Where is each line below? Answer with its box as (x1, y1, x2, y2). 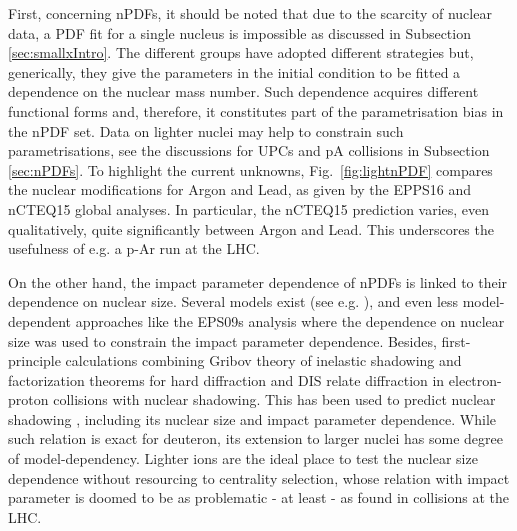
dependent (8, 310, 72, 331)
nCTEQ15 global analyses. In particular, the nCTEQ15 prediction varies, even (8, 198, 490, 219)
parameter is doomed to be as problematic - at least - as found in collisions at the (8, 487, 510, 508)
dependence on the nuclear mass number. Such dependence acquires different (8, 81, 479, 102)
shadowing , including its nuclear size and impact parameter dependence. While (8, 408, 497, 429)
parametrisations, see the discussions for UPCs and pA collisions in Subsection (8, 140, 490, 161)
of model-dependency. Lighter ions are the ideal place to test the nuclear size (8, 448, 478, 469)
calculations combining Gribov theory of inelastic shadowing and (65, 350, 462, 371)
